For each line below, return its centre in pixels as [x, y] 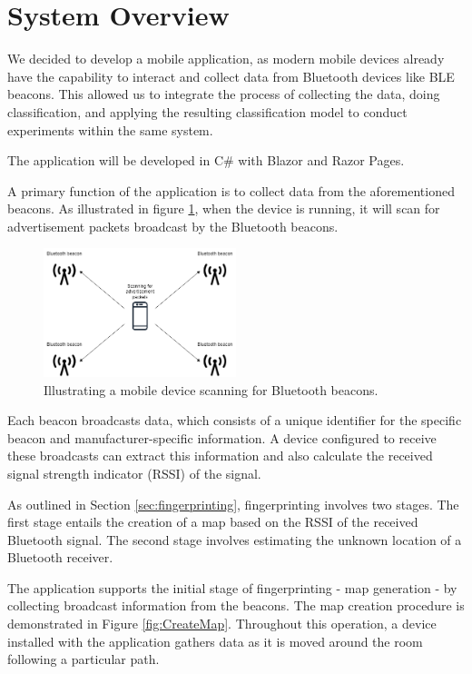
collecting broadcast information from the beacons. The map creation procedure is [236, 605]
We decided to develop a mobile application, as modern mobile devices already [226, 59]
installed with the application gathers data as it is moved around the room [215, 641]
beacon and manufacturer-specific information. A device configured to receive [222, 437]
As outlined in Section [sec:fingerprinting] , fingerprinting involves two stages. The [233, 504]
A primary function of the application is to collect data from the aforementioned [231, 190]
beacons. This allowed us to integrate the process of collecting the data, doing [224, 94]
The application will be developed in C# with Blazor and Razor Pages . [206, 160]
